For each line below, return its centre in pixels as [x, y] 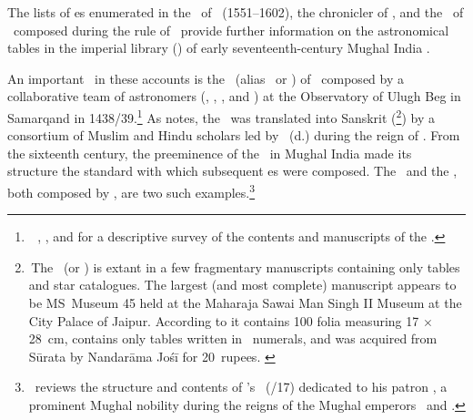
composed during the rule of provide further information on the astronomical [231, 30]
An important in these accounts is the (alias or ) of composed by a [206, 78]
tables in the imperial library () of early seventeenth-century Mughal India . [219, 48]
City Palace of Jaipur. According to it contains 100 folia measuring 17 [224, 320]
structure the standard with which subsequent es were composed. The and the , [232, 171]
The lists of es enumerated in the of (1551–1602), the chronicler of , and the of [236, 12]
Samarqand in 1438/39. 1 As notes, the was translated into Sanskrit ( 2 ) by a [221, 116]
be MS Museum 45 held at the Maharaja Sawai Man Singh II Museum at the [245, 303]
